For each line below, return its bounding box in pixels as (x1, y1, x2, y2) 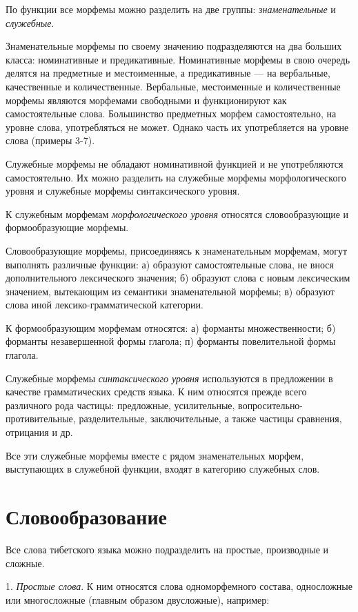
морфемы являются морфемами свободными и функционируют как (6, 92, 287, 107)
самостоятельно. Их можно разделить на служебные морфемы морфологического (6, 170, 346, 184)
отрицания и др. (6, 425, 73, 440)
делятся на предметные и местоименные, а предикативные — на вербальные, (6, 66, 330, 80)
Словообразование (6, 502, 167, 530)
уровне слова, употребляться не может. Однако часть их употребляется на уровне (6, 119, 349, 134)
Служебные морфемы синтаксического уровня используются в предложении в (6, 371, 333, 385)
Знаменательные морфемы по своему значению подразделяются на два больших (6, 39, 342, 53)
